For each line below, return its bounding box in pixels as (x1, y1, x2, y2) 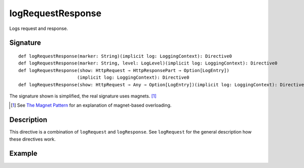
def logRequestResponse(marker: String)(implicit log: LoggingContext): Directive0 (18, 53, 233, 59)
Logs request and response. (9, 25, 68, 31)
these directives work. (9, 136, 56, 142)
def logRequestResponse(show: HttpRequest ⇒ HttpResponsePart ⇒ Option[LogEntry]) (18, 68, 230, 73)
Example (9, 149, 37, 158)
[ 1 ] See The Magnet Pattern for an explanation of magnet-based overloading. (11, 102, 172, 109)
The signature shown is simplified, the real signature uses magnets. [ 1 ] (9, 93, 157, 99)
